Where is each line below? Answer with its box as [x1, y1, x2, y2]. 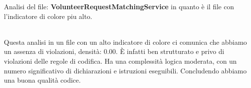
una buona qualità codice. [4, 75, 81, 85]
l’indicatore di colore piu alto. [4, 11, 92, 21]
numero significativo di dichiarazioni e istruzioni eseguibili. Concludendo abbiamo [4, 65, 247, 75]
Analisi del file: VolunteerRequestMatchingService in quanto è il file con [4, 1, 234, 11]
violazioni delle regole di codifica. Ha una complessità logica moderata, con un [4, 55, 237, 66]
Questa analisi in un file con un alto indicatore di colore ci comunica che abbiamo [4, 36, 247, 47]
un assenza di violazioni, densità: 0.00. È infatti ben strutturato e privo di [4, 46, 224, 56]
